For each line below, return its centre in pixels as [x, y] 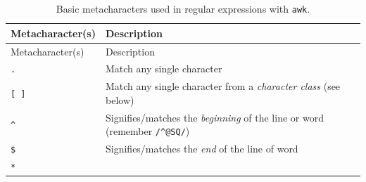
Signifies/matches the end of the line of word [202, 149]
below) [120, 99]
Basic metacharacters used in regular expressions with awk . [183, 8]
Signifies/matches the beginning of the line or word [215, 117]
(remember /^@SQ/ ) [148, 131]
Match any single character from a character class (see [223, 86]
